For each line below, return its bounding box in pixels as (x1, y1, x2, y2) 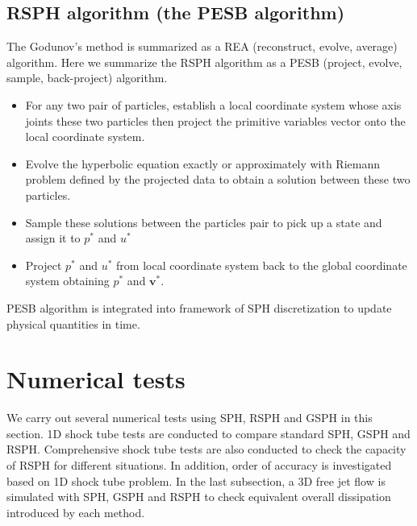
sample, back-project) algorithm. (6, 69, 168, 86)
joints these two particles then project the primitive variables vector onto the (25, 112, 406, 129)
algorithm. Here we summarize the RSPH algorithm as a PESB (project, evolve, (6, 53, 402, 70)
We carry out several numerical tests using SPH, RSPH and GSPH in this (6, 409, 373, 426)
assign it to (25, 230, 81, 246)
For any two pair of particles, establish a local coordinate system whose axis (25, 96, 402, 113)
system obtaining (25, 272, 110, 289)
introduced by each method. (6, 503, 145, 520)
